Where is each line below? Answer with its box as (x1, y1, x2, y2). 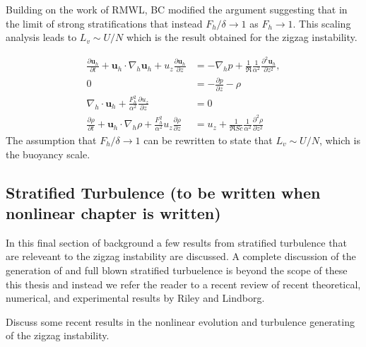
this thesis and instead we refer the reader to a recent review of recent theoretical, (6, 276, 361, 291)
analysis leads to (6, 30, 77, 45)
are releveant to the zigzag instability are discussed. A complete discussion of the (6, 249, 356, 264)
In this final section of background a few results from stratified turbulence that (6, 235, 347, 249)
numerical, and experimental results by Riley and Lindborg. (6, 290, 265, 305)
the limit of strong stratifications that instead (6, 16, 203, 30)
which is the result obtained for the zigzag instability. (126, 30, 358, 45)
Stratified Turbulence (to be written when (6, 181, 321, 203)
